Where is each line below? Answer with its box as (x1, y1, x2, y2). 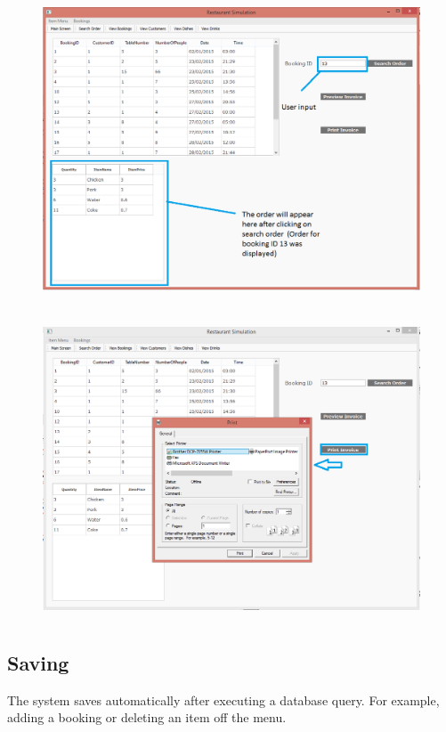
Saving (7, 648, 69, 676)
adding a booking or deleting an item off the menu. (7, 708, 287, 727)
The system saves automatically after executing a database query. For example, (7, 690, 440, 709)
